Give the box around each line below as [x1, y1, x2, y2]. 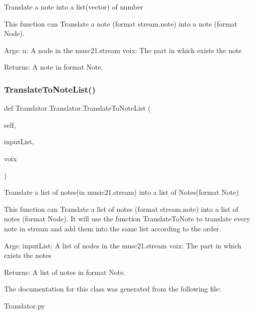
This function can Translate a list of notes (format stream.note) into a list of [4, 203, 239, 214]
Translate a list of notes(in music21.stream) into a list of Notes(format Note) [4, 187, 239, 197]
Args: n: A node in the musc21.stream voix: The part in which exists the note [4, 45, 242, 55]
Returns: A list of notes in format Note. [4, 266, 126, 277]
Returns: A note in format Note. [4, 62, 103, 72]
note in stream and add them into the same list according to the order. [4, 223, 221, 233]
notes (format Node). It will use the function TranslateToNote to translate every [4, 213, 251, 224]
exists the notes [4, 250, 51, 260]
